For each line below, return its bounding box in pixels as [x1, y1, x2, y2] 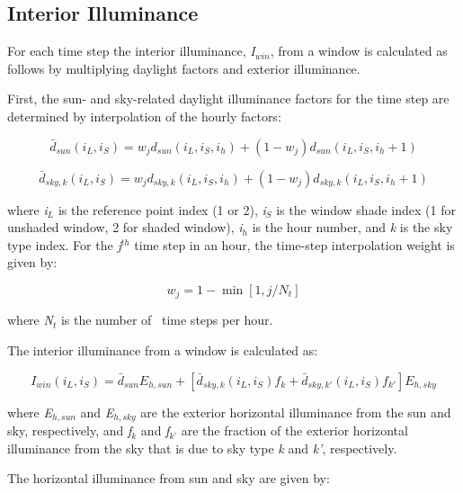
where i [7, 200, 48, 219]
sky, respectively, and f [7, 421, 132, 440]
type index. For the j [7, 235, 121, 254]
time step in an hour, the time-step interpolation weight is [134, 235, 455, 254]
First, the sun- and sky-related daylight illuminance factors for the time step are [7, 89, 450, 108]
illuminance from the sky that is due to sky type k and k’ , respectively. [7, 438, 397, 457]
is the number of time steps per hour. [60, 310, 273, 329]
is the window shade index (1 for [276, 200, 456, 219]
